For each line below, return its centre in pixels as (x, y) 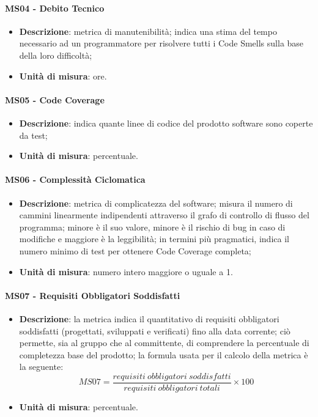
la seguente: (41, 367)
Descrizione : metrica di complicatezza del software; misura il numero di (156, 203)
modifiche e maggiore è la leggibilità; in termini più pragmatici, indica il (154, 239)
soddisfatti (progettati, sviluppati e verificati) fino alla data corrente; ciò (155, 330)
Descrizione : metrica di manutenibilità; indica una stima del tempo (148, 31)
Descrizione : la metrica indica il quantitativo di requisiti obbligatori (149, 318)
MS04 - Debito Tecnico (55, 8)
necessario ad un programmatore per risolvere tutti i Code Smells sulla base (161, 43)
